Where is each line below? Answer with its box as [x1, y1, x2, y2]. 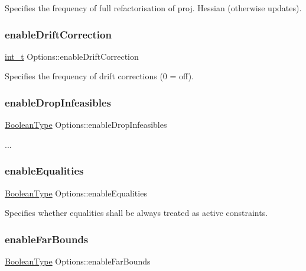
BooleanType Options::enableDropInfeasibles [5, 118, 167, 131]
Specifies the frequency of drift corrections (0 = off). [5, 70, 194, 82]
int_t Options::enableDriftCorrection [5, 50, 139, 62]
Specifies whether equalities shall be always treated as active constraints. [5, 207, 268, 219]
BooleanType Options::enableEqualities [5, 186, 147, 199]
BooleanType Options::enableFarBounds [5, 255, 151, 267]
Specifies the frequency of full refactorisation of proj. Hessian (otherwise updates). [5, 2, 302, 14]
